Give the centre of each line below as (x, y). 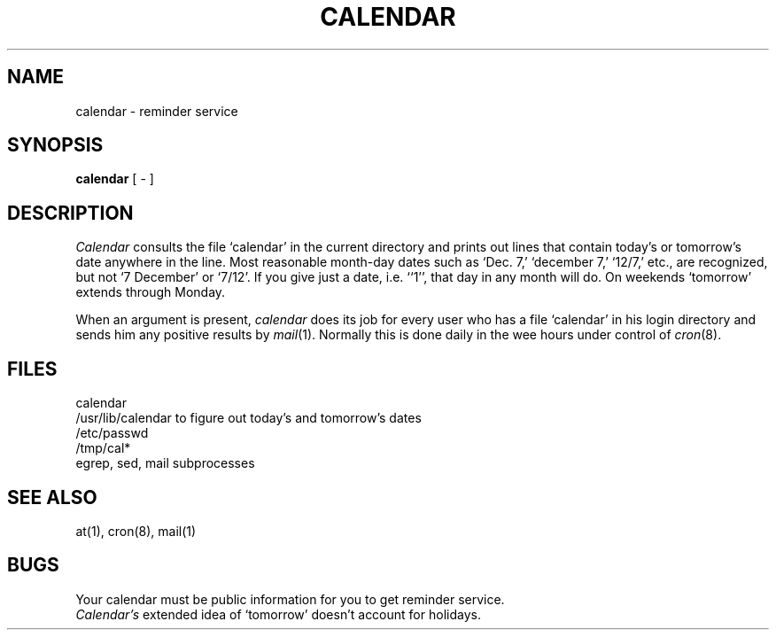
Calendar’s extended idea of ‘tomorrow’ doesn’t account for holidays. (278, 614)
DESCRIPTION (70, 213)
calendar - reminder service (157, 111)
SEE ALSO (52, 497)
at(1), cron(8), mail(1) (136, 531)
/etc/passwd (112, 433)
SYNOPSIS (55, 145)
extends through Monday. (151, 292)
